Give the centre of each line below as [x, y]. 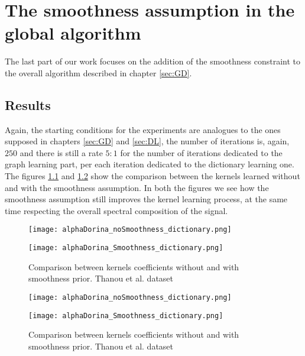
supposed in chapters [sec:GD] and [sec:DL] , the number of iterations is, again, [147, 141]
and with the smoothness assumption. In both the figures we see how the [137, 187]
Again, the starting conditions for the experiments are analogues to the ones [143, 129]
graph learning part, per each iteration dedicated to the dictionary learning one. [150, 164]
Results [28, 104]
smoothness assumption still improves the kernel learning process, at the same [146, 199]
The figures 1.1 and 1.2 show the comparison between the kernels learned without [152, 176]
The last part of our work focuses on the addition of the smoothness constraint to [153, 61]
